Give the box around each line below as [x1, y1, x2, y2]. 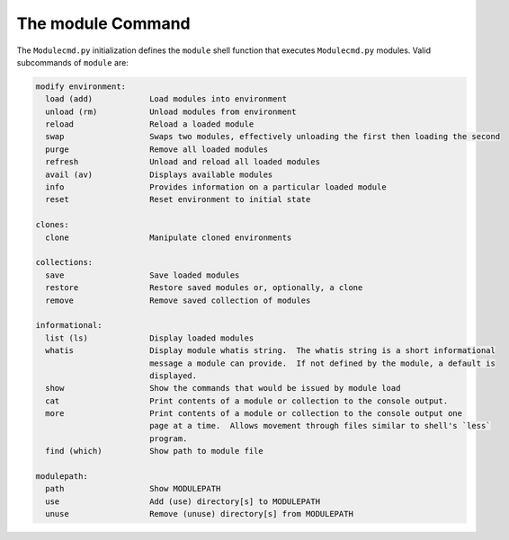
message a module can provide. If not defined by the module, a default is [148, 358, 496, 368]
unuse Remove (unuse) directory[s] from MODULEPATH [45, 509, 354, 519]
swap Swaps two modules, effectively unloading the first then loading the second [45, 131, 501, 142]
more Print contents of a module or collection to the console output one [45, 409, 463, 419]
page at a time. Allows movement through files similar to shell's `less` [148, 420, 491, 431]
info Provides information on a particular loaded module [45, 182, 387, 192]
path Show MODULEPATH [45, 483, 221, 494]
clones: [35, 220, 69, 230]
